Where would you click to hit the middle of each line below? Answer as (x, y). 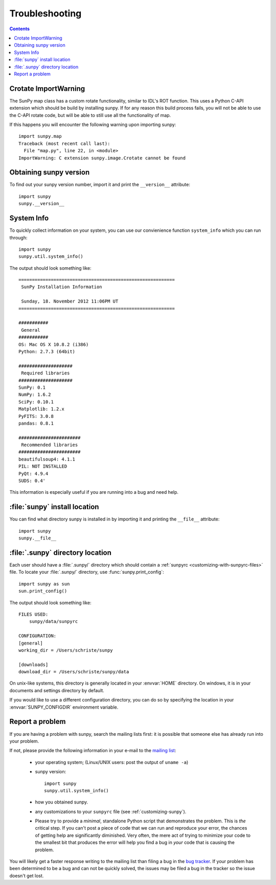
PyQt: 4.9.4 (33, 474)
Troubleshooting (45, 13)
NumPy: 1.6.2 (35, 395)
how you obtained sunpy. (62, 802)
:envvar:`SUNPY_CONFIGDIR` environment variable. (64, 707)
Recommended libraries (50, 445)
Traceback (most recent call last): (64, 143)
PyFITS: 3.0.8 (36, 416)
